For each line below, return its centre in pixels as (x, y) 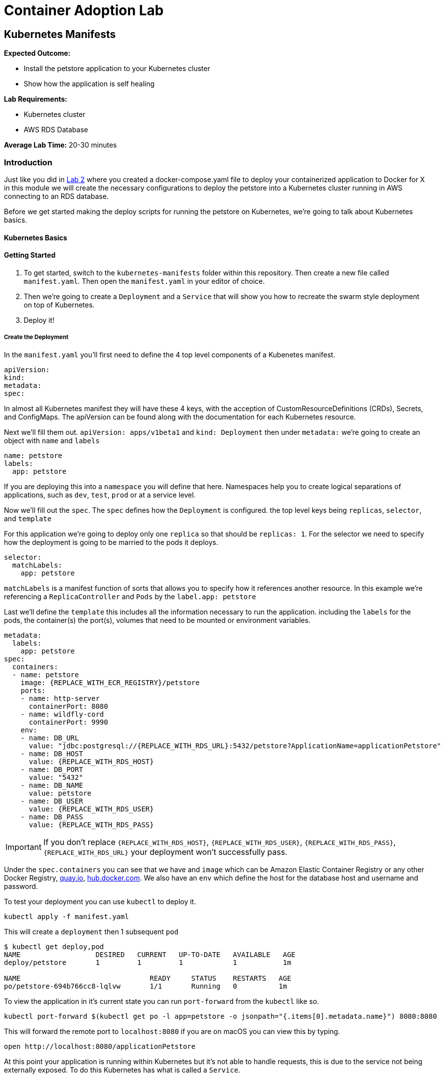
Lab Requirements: (36, 99)
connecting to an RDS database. (56, 196)
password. (21, 886)
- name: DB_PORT (52, 769)
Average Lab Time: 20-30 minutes (61, 145)
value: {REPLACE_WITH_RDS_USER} (91, 809)
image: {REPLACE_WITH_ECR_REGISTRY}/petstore (110, 682)
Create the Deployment (36, 337)
